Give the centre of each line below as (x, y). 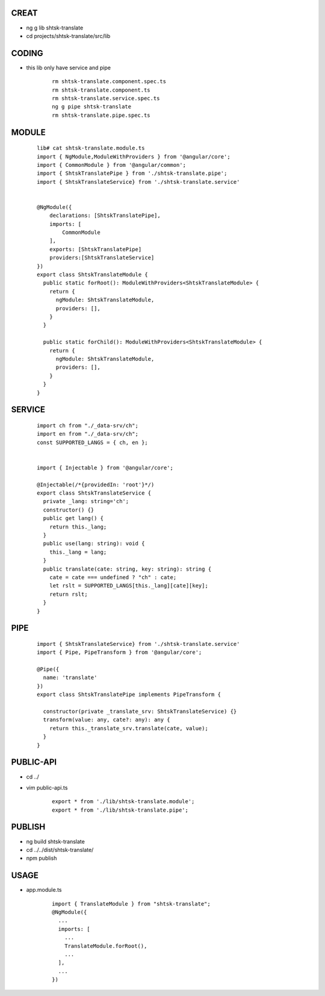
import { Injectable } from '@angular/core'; (105, 468)
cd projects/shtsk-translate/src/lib (68, 36)
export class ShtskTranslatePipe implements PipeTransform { (129, 695)
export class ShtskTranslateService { (94, 493)
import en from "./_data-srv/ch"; (88, 434)
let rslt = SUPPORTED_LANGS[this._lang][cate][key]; (129, 586)
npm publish (42, 858)
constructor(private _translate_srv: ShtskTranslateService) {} (140, 712)
